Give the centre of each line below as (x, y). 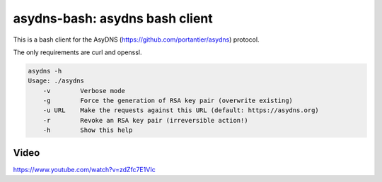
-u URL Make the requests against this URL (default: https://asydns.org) (181, 110)
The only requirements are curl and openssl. (77, 52)
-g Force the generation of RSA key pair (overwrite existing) (168, 101)
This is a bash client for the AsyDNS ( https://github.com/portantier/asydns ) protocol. (136, 40)
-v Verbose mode (84, 91)
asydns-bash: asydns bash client (113, 18)
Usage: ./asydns (56, 81)
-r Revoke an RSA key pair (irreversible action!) (145, 120)
